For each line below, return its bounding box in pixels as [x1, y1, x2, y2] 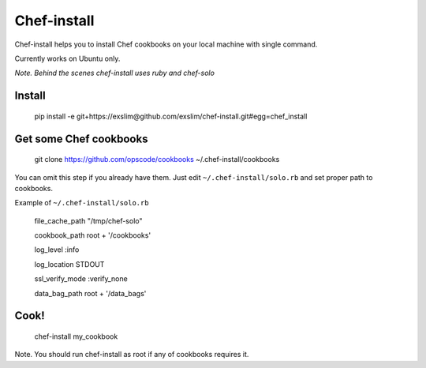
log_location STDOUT [34, 259, 105, 268]
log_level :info [34, 245, 80, 254]
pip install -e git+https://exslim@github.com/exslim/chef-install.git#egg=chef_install [34, 111, 308, 121]
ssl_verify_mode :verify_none [34, 274, 128, 284]
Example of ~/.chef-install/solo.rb [14, 198, 149, 208]
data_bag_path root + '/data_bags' [34, 288, 147, 298]
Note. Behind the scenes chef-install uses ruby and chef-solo [14, 68, 215, 78]
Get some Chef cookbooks [14, 132, 148, 145]
